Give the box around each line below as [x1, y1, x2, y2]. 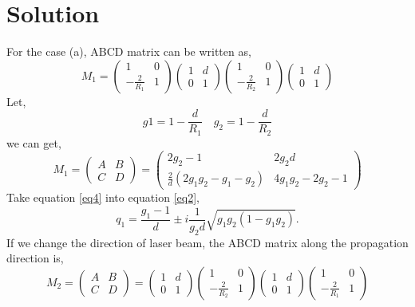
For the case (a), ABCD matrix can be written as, [6, 43, 251, 60]
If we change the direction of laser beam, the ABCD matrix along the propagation [6, 234, 409, 250]
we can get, [6, 134, 61, 151]
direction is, [6, 250, 64, 266]
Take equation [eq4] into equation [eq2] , [6, 189, 200, 206]
